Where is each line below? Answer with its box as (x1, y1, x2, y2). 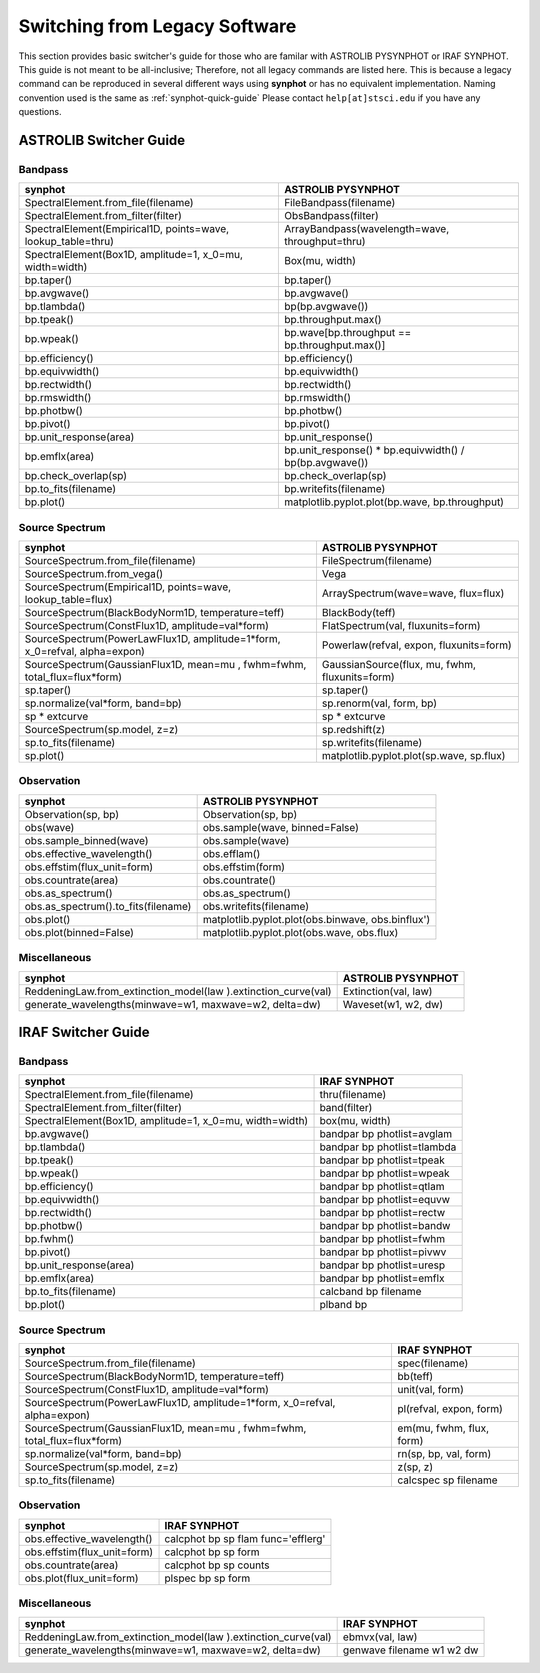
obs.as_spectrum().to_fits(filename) (24, 899, 192, 913)
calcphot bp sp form (164, 1545, 260, 1559)
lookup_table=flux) (24, 593, 113, 607)
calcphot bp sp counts (164, 1558, 270, 1572)
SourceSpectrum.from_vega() (24, 567, 164, 581)
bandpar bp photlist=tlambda (319, 1140, 457, 1154)
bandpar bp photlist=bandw (319, 1219, 451, 1233)
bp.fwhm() (24, 1232, 75, 1246)
